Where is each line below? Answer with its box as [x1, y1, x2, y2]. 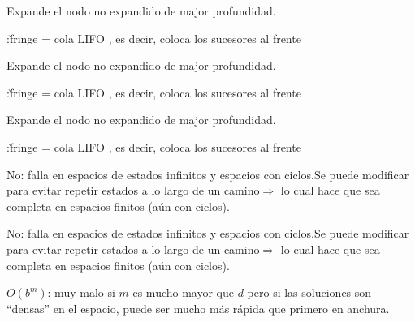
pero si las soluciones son [247, 284, 372, 301]
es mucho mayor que [132, 284, 235, 301]
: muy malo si [47, 284, 115, 301]
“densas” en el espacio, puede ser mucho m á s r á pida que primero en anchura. [6, 300, 390, 317]
